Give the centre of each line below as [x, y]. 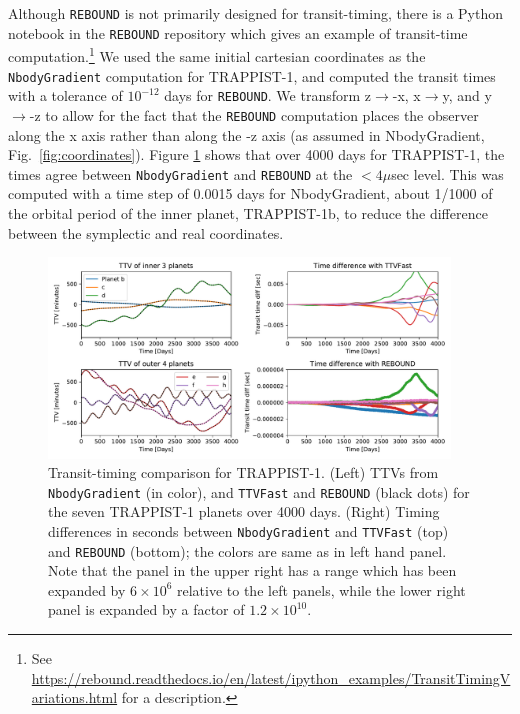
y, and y [467, 95]
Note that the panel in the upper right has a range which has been [252, 570]
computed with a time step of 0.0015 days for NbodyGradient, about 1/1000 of [250, 193]
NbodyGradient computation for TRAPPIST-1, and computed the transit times [252, 75]
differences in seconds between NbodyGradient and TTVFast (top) [248, 530]
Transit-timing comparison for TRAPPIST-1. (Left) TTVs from [243, 472]
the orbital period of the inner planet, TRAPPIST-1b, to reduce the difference [248, 212]
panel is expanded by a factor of [146, 609]
